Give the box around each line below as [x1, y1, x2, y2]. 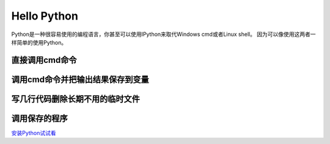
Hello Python [11, 9, 79, 23]
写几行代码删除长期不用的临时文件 [11, 93, 140, 104]
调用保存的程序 [11, 113, 68, 123]
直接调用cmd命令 [11, 55, 77, 65]
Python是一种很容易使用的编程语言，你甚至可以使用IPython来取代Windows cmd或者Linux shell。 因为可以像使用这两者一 [11, 31, 316, 38]
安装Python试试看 [11, 129, 56, 137]
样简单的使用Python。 [11, 38, 67, 46]
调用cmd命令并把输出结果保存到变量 [11, 74, 149, 85]
